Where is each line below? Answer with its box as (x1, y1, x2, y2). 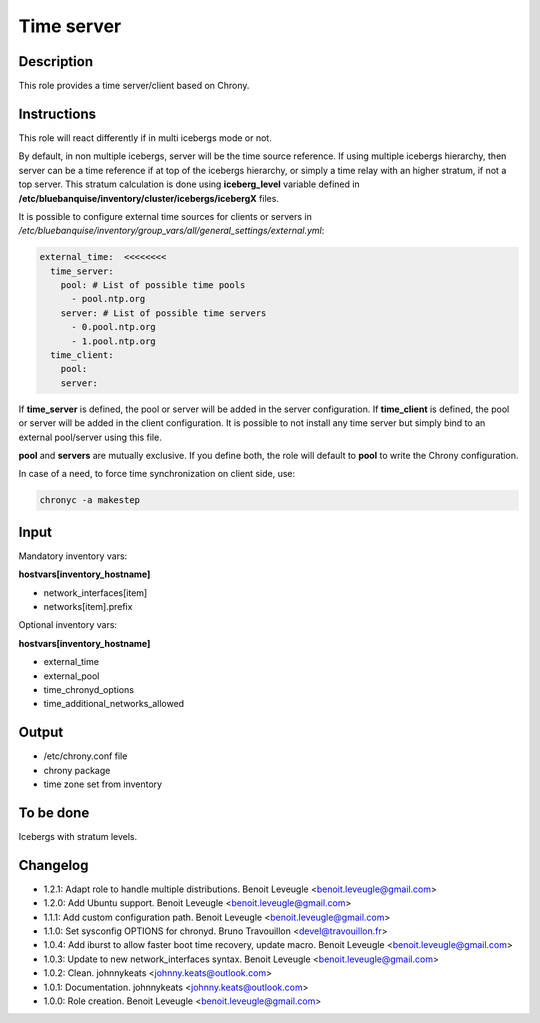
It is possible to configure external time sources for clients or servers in (18, 210, 312, 222)
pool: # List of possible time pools (60, 280, 246, 291)
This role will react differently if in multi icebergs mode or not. (18, 131, 272, 144)
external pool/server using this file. (18, 431, 162, 443)
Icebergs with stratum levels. (18, 830, 138, 842)
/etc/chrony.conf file (43, 750, 128, 762)
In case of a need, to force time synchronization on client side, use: (18, 468, 296, 480)
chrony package (43, 764, 111, 776)
